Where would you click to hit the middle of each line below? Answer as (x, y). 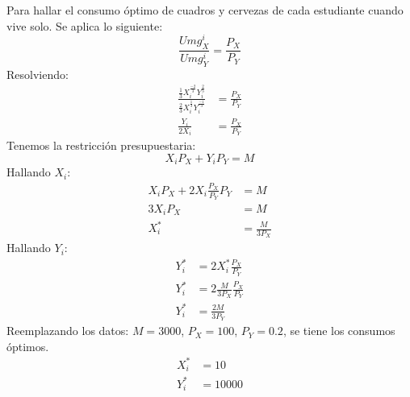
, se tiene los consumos (339, 331)
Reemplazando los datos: (68, 331)
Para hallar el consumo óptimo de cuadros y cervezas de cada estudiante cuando (205, 10)
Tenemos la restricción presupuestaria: (101, 145)
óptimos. (28, 346)
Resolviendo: (38, 74)
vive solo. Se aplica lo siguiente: (85, 25)
